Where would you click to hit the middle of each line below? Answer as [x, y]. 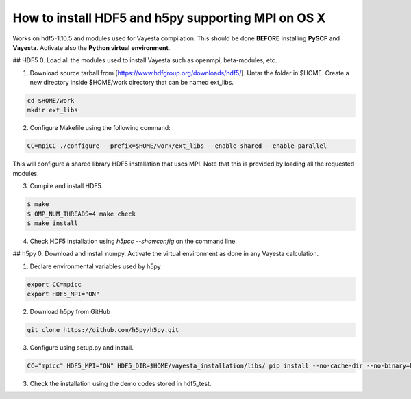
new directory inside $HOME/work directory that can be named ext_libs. [132, 83]
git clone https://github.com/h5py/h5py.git [103, 330]
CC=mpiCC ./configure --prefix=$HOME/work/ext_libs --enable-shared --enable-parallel [177, 146]
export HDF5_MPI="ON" [63, 294]
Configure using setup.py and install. [82, 348]
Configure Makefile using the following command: [100, 128]
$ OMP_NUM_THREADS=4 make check [82, 214]
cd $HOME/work [51, 101]
